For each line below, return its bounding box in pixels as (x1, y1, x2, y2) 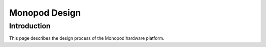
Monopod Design (9, 7, 81, 18)
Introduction (9, 22, 51, 30)
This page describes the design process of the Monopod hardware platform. (9, 35, 165, 41)
